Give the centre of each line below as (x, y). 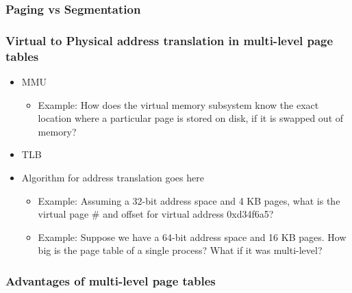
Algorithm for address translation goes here (113, 177)
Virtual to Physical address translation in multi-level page (169, 40)
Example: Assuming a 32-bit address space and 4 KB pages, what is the (189, 200)
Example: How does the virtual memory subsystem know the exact (178, 104)
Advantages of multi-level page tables (111, 280)
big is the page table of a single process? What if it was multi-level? (180, 250)
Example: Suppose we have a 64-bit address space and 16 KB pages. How (192, 237)
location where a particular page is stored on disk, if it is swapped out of (191, 118)
